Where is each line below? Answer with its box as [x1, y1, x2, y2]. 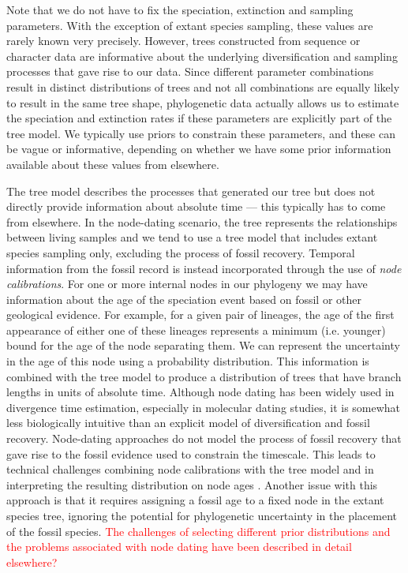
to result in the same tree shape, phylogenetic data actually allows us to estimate [6, 94, 399, 110]
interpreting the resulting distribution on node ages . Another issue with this [6, 476, 378, 492]
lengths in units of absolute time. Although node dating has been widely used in [6, 384, 395, 400]
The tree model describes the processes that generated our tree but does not [6, 182, 376, 199]
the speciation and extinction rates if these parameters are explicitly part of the [6, 110, 392, 126]
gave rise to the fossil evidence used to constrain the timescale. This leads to [6, 445, 376, 462]
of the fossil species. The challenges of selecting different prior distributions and [6, 522, 391, 539]
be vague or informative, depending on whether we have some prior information [6, 140, 391, 157]
